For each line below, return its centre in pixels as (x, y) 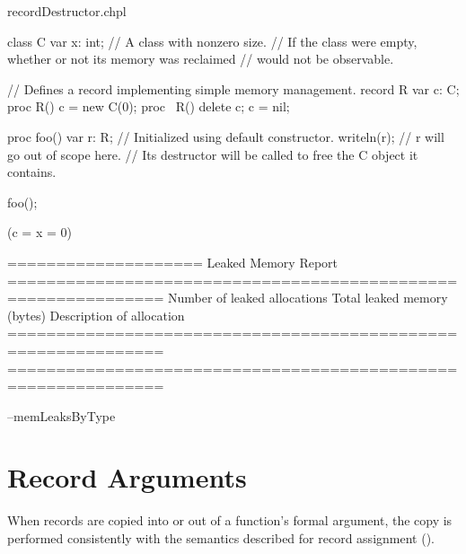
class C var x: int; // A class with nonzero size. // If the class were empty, (212, 41)
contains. (32, 172)
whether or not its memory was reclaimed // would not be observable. (201, 59)
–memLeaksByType (62, 415)
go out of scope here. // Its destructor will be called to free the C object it (213, 154)
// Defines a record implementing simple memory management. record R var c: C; (233, 88)
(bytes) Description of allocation (96, 315)
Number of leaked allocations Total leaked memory (308, 298)
